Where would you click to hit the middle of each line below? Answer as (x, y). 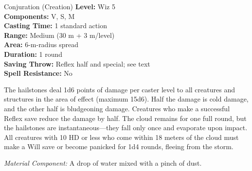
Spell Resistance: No (38, 73)
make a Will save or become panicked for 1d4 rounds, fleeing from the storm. (119, 146)
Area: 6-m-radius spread (41, 44)
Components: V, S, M (39, 16)
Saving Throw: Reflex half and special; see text (77, 63)
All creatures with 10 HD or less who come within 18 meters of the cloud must (121, 137)
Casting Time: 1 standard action (55, 26)
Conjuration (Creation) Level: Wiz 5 (60, 6)
